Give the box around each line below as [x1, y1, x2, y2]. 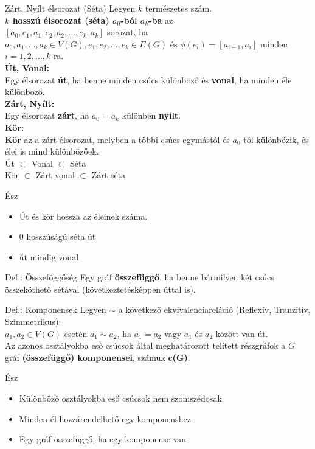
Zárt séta [91, 169, 126, 181]
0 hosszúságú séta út [19, 230, 96, 243]
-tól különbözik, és [240, 133, 309, 145]
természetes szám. [145, 2, 212, 14]
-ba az [148, 13, 173, 26]
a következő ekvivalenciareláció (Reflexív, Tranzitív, [118, 303, 311, 316]
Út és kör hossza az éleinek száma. [19, 209, 148, 222]
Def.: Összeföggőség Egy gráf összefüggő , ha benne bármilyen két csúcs [5, 271, 274, 284]
